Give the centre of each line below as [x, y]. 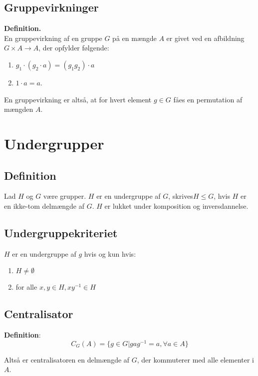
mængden [19, 109]
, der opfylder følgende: [74, 48]
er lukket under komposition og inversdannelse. [176, 205]
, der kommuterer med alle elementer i [196, 359]
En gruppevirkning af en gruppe [53, 38]
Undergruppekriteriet [61, 232]
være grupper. [65, 196]
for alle [26, 287]
